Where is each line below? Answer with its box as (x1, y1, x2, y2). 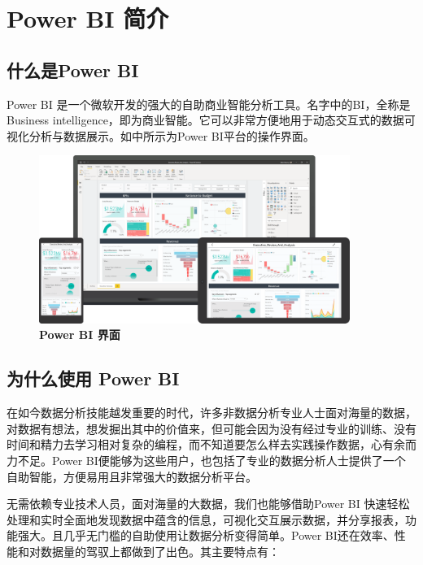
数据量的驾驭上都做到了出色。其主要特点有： (40, 542, 280, 559)
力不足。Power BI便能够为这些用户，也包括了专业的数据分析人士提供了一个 (7, 451, 406, 468)
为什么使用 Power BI (7, 366, 180, 391)
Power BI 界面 (39, 326, 120, 343)
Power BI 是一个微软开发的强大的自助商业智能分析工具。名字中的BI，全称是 (7, 95, 411, 112)
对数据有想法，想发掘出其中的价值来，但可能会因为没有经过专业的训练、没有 (7, 419, 416, 437)
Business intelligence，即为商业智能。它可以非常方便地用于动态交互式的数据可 (7, 111, 416, 128)
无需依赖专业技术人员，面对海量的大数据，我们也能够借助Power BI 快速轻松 (7, 495, 410, 512)
